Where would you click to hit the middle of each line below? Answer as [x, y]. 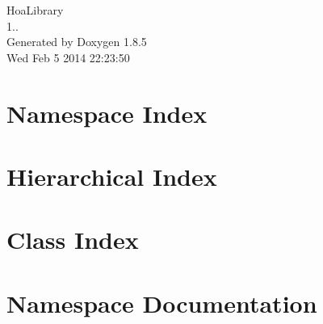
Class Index [73, 240]
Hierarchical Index [112, 176]
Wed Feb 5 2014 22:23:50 [68, 57]
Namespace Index [107, 113]
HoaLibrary [35, 10]
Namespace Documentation [162, 303]
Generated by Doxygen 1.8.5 [77, 42]
